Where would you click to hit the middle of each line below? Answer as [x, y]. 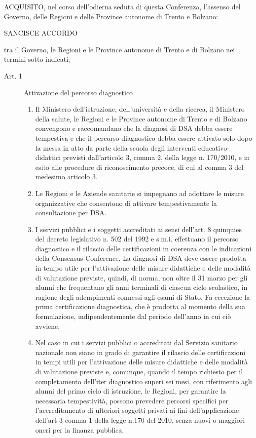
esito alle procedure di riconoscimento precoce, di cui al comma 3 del [139, 167]
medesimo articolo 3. [66, 177]
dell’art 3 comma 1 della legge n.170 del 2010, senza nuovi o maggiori [140, 419]
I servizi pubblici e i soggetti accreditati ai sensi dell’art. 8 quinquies [138, 229]
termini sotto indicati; [37, 59]
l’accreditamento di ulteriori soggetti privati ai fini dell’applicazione [137, 410]
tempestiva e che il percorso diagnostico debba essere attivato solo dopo [144, 138]
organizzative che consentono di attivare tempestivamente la [126, 203]
